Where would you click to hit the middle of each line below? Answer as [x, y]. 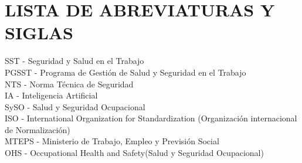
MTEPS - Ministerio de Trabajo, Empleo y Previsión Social [112, 141]
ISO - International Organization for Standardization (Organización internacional [151, 118]
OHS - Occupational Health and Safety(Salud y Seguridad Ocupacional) [134, 153]
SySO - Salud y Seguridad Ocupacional [75, 106]
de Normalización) [38, 129]
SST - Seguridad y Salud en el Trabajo [74, 61]
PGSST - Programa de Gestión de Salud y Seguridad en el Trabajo [125, 72]
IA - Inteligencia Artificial [51, 95]
